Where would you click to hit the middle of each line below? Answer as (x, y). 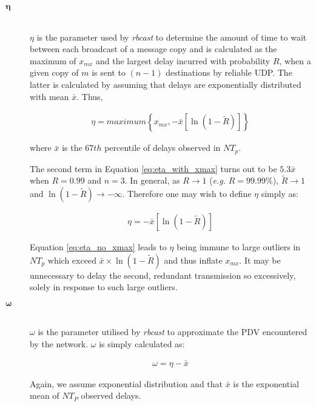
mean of (45, 395)
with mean (49, 96)
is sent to (109, 72)
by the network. (59, 344)
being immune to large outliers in (239, 247)
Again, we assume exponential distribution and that (126, 383)
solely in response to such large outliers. (104, 287)
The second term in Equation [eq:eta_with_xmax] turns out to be (153, 168)
